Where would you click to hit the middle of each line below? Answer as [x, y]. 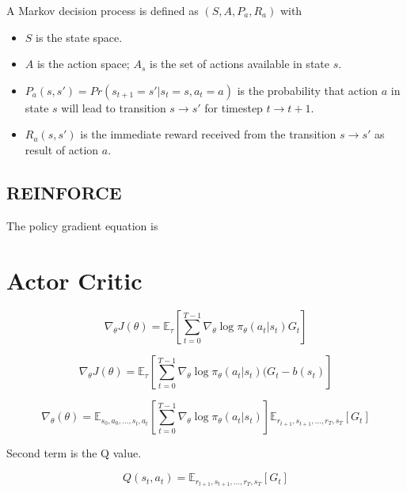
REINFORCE [64, 192]
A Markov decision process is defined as [103, 10]
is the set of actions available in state [239, 64]
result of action [62, 149]
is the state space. [79, 37]
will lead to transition [114, 107]
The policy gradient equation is [82, 225]
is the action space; [83, 64]
